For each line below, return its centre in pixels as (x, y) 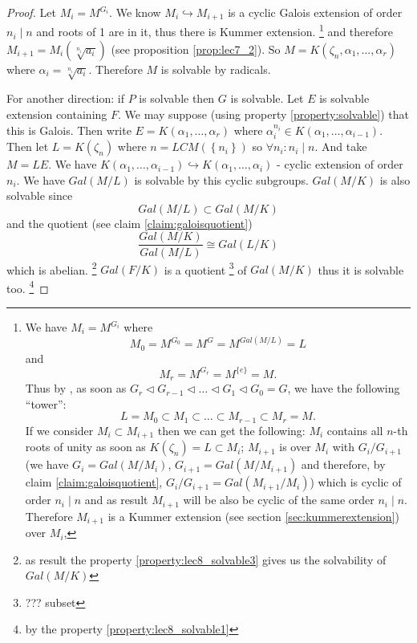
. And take (341, 147)
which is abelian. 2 (52, 268)
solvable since (40, 195)
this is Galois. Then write (69, 130)
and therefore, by (343, 464)
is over (295, 447)
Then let (28, 147)
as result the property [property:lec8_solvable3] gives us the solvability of (206, 559)
